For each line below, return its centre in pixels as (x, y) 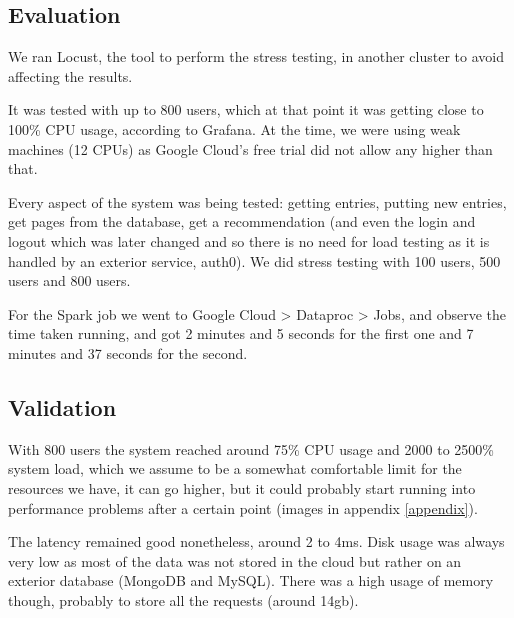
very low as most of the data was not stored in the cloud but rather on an (235, 560)
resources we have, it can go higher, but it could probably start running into (242, 487)
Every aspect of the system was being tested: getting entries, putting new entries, (257, 201)
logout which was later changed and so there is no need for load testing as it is (249, 240)
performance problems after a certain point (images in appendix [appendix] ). (243, 507)
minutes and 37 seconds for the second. (128, 352)
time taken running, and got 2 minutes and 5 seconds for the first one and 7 (241, 333)
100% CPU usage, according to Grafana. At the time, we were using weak (234, 128)
